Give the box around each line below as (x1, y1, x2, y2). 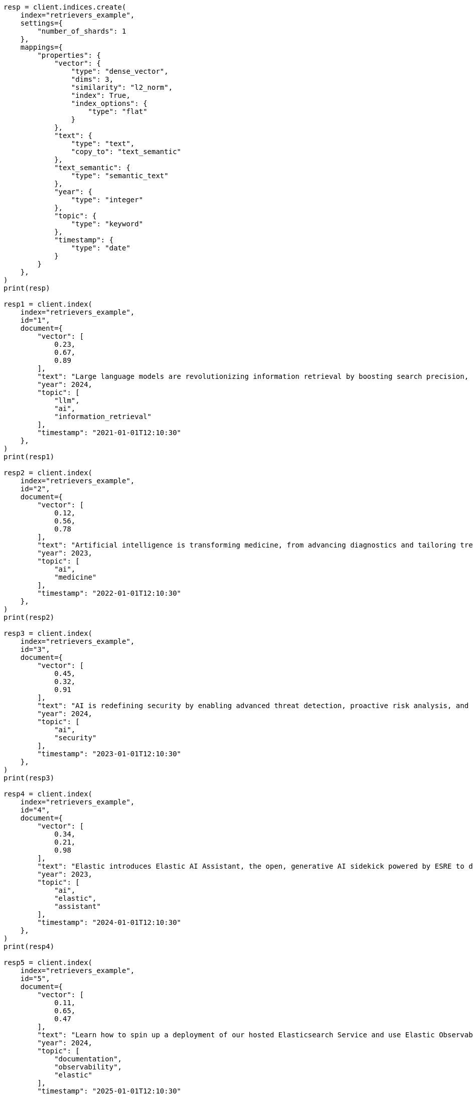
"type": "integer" (71, 196, 143, 204)
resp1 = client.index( (4, 300, 93, 308)
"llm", (54, 396, 80, 404)
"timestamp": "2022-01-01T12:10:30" (37, 589, 182, 597)
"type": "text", (71, 140, 135, 148)
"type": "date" (71, 244, 130, 252)
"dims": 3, (71, 75, 114, 83)
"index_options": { (71, 99, 147, 107)
